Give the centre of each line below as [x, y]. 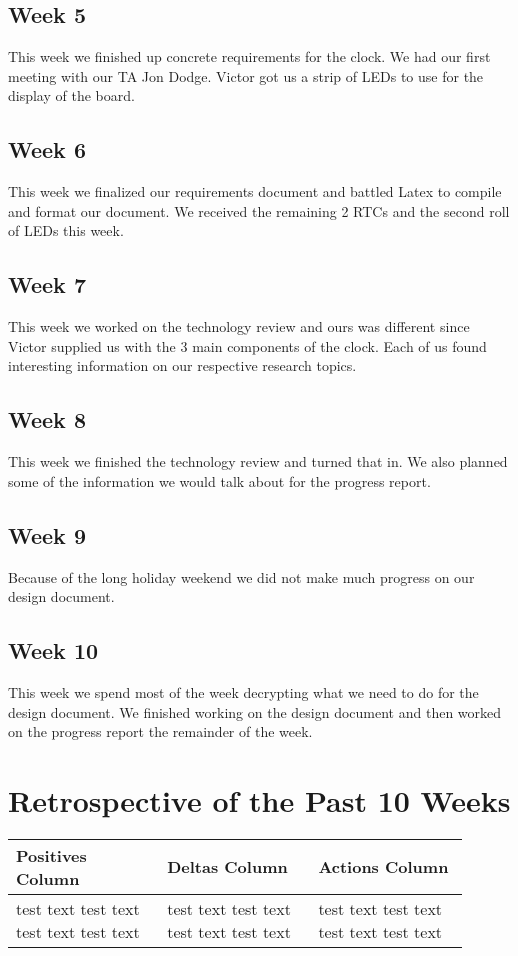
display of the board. [71, 95]
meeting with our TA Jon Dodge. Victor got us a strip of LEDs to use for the [246, 75]
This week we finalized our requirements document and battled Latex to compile [255, 191]
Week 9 [47, 534]
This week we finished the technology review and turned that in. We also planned [258, 461]
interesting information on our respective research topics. [182, 365]
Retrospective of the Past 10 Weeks [259, 799]
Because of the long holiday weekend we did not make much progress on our [241, 576]
